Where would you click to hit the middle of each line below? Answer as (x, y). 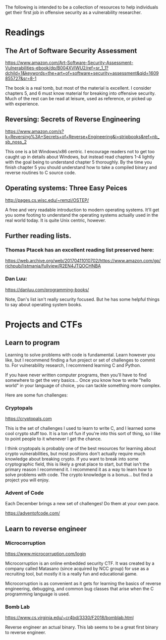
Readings (25, 32)
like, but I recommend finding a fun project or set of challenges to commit (80, 360)
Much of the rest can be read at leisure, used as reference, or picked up (79, 98)
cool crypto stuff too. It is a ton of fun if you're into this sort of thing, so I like (83, 433)
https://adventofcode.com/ (33, 513)
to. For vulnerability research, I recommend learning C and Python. (73, 365)
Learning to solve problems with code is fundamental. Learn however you (80, 354)
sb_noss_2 (16, 142)
